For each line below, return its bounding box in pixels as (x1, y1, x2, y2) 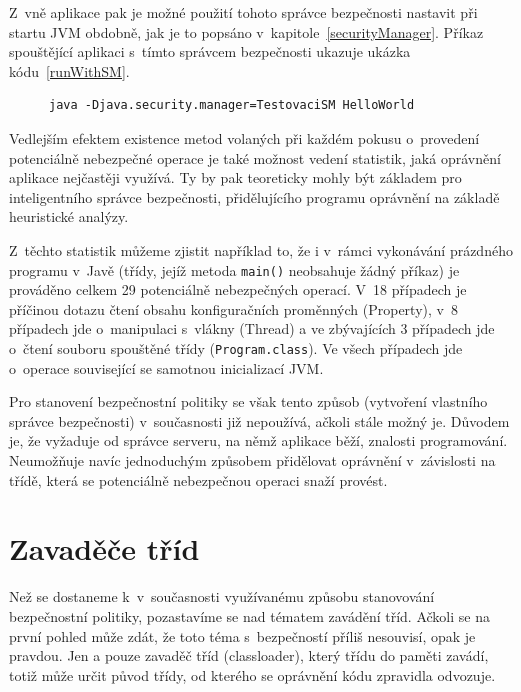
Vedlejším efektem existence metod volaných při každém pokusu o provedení (9, 127, 480, 148)
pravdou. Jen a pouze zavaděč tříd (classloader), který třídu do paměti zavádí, (9, 645, 489, 666)
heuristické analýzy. (9, 206, 129, 227)
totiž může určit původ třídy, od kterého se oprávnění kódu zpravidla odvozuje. (9, 664, 496, 685)
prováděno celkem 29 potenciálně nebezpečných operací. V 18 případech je (9, 279, 467, 300)
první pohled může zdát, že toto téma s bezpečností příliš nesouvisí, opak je (9, 625, 476, 646)
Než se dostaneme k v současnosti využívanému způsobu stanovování (9, 586, 435, 607)
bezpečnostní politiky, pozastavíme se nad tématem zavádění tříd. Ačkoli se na (9, 605, 490, 626)
